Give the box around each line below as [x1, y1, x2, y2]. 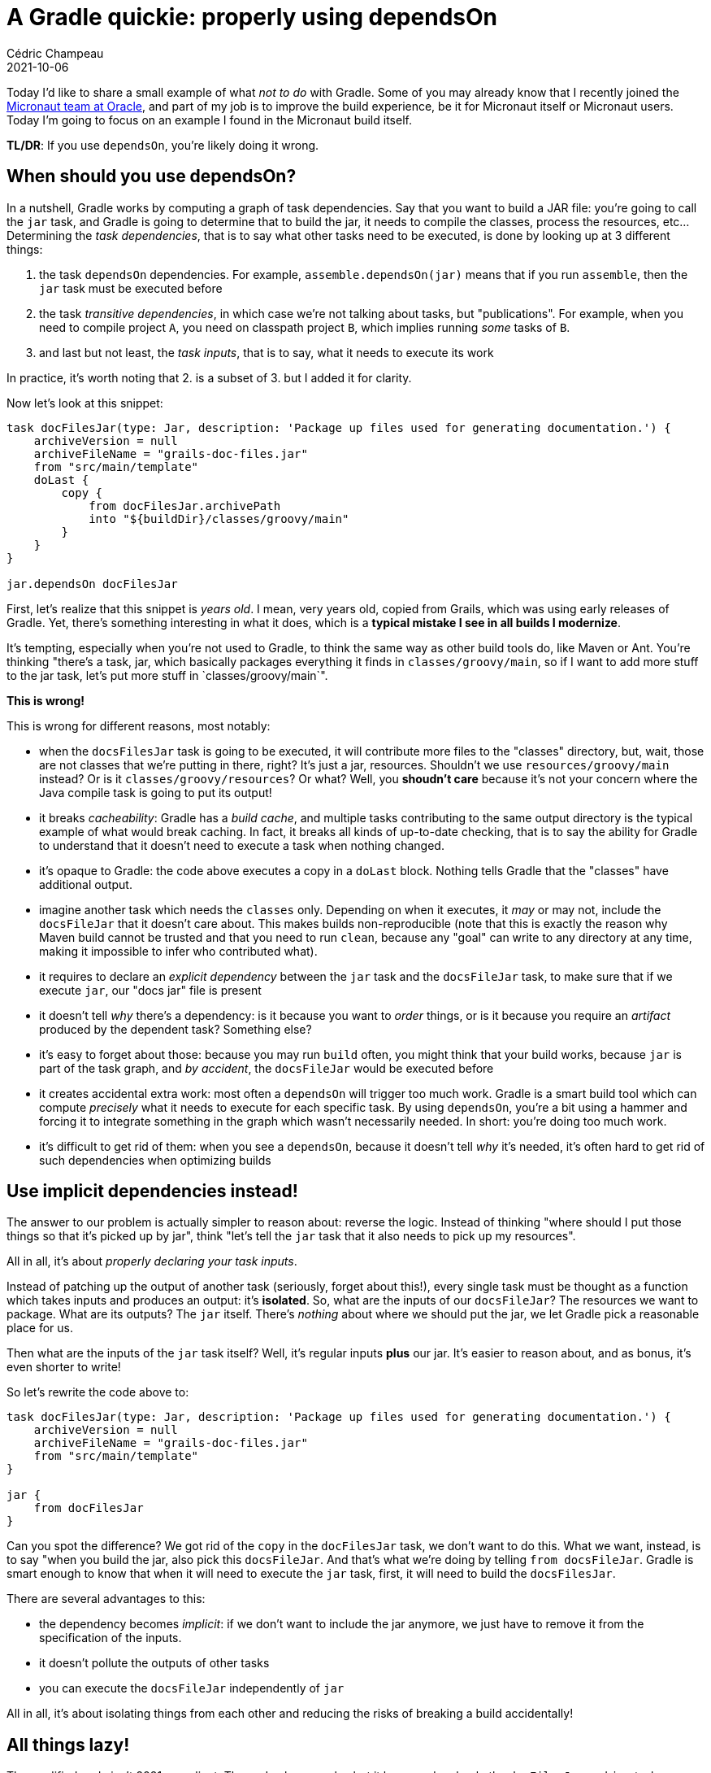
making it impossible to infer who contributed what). [39, 943, 318, 958]
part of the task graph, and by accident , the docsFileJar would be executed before [39, 1061, 494, 1075]
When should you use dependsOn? [7, 166, 297, 187]
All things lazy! [7, 1734, 130, 1755]
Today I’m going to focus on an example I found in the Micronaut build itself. [7, 112, 412, 127]
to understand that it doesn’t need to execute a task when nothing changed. [39, 838, 444, 852]
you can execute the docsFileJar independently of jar [39, 1681, 345, 1696]
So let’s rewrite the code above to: [7, 1385, 189, 1400]
